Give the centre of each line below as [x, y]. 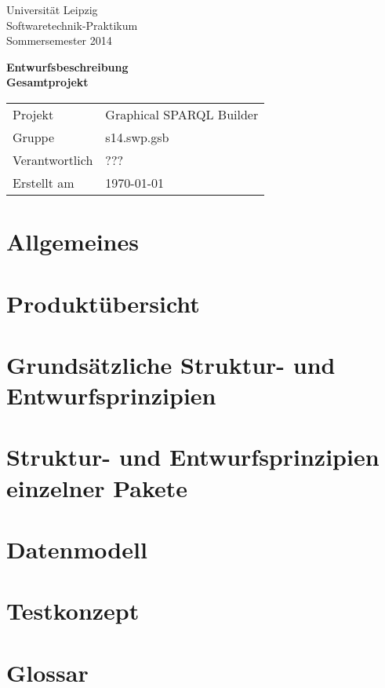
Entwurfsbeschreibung [67, 66]
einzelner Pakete [97, 487]
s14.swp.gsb [137, 137]
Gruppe [34, 137]
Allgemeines [73, 242]
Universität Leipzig [52, 9]
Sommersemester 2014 [59, 40]
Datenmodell [77, 549]
